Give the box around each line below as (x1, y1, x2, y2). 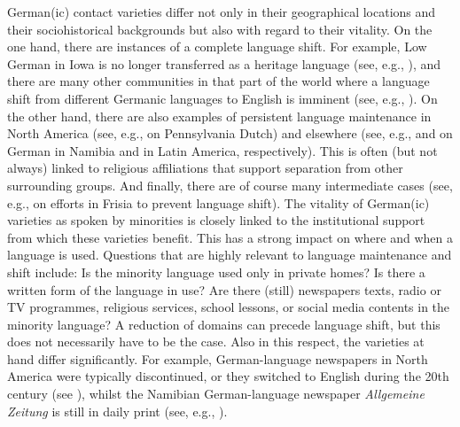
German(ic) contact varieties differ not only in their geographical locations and (7, 3, 436, 20)
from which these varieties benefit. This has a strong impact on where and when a (7, 228, 453, 246)
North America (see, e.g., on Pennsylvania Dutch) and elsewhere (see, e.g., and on (7, 124, 453, 143)
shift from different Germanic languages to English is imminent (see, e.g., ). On (7, 89, 438, 107)
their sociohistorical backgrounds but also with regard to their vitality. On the (7, 19, 433, 38)
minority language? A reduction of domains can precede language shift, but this (7, 314, 441, 333)
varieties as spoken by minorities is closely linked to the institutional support (7, 211, 425, 229)
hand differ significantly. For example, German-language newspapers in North (7, 349, 428, 368)
